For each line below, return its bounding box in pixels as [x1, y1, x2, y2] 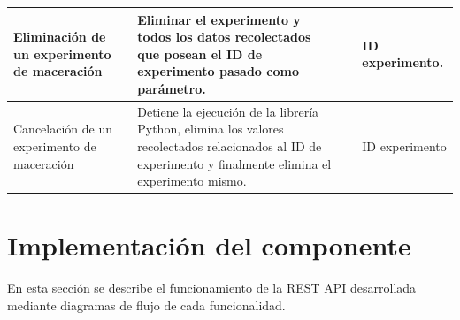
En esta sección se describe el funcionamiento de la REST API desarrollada [7, 278, 417, 297]
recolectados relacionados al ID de [137, 136, 322, 155]
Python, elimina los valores [137, 119, 284, 138]
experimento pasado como [137, 62, 299, 80]
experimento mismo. [137, 171, 247, 190]
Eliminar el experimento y [137, 10, 301, 28]
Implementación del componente [7, 227, 411, 263]
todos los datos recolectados [137, 27, 311, 46]
